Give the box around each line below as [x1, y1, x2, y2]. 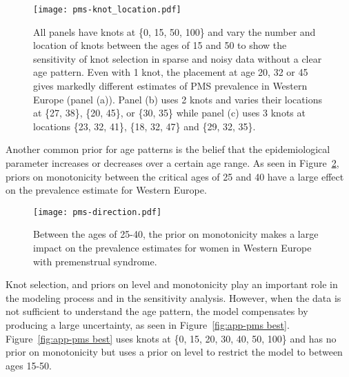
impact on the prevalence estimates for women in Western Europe [33, 241, 312, 255]
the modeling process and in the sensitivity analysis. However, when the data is [6, 290, 341, 305]
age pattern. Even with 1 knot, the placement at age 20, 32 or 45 [33, 65, 308, 79]
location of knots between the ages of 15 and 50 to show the [33, 38, 287, 52]
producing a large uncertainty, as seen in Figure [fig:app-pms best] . [6, 318, 290, 332]
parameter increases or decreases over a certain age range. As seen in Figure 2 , [6, 156, 339, 170]
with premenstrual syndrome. [33, 254, 157, 268]
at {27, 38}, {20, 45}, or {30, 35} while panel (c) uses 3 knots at [33, 105, 306, 120]
